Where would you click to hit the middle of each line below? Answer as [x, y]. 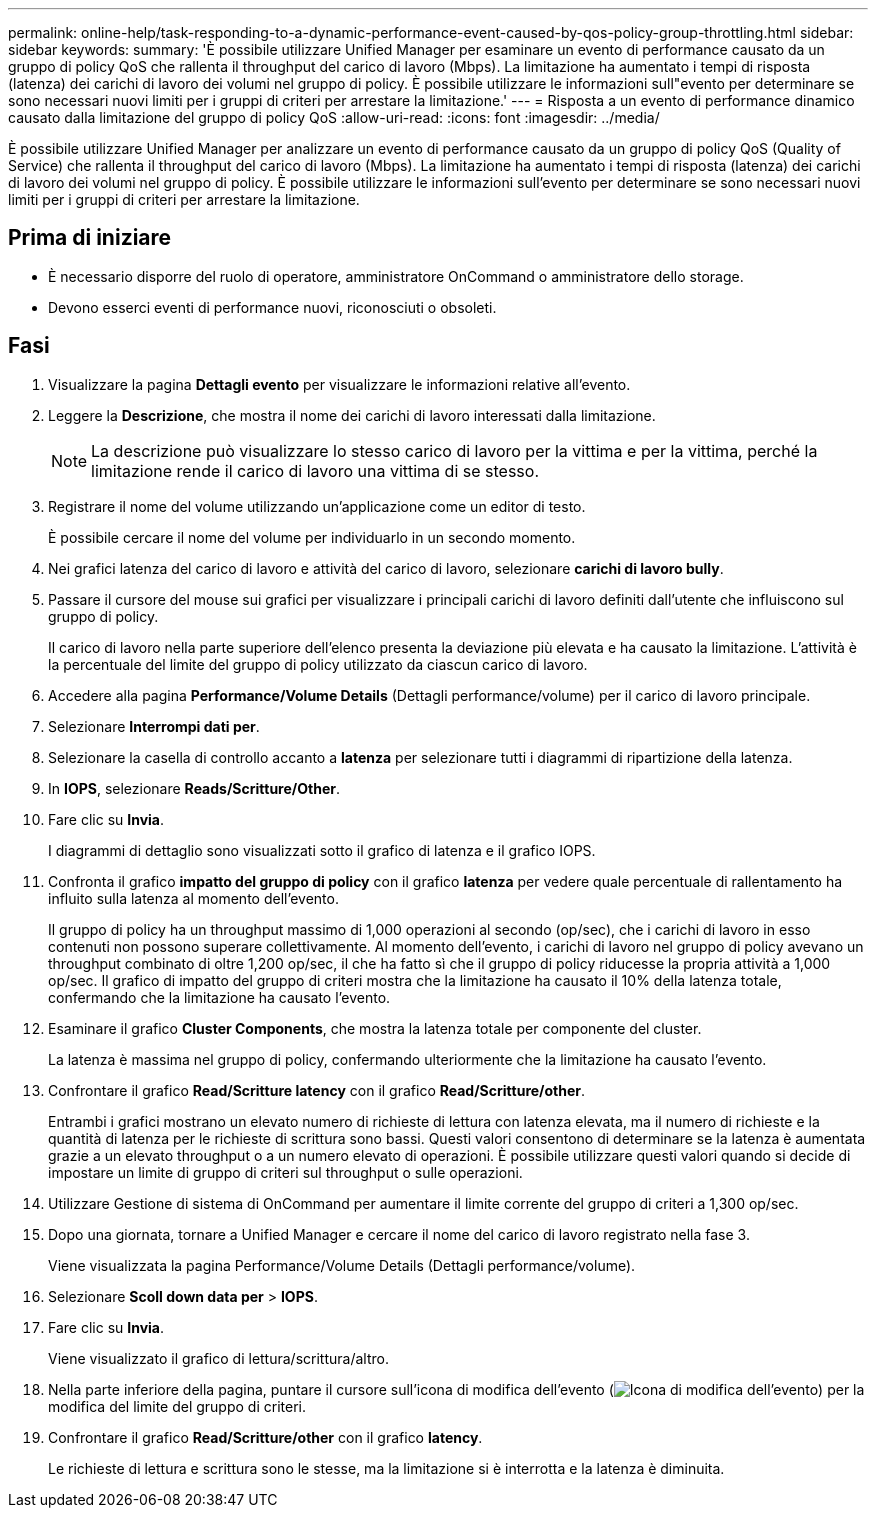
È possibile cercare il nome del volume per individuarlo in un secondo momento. [312, 537]
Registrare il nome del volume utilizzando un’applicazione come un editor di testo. [317, 506]
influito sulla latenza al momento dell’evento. [193, 898]
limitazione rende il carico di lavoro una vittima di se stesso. [315, 470]
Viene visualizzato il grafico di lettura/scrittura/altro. [218, 1358]
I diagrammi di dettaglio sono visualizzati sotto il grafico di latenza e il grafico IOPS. [322, 850]
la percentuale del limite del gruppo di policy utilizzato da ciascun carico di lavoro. [318, 664]
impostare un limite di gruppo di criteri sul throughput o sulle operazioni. [285, 1172]
